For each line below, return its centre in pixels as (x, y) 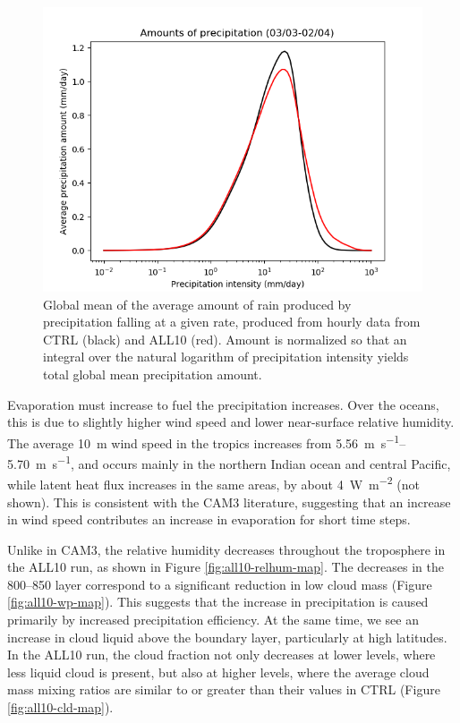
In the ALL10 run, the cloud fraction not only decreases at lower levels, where (221, 655)
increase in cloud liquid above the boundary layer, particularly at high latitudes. (227, 637)
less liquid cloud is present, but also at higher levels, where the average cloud (218, 672)
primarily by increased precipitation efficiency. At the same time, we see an (213, 620)
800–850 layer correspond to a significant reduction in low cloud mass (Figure (220, 584)
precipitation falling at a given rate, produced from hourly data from (232, 322)
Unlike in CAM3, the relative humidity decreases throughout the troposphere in (226, 549)
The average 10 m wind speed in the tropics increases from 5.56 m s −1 (204, 441)
